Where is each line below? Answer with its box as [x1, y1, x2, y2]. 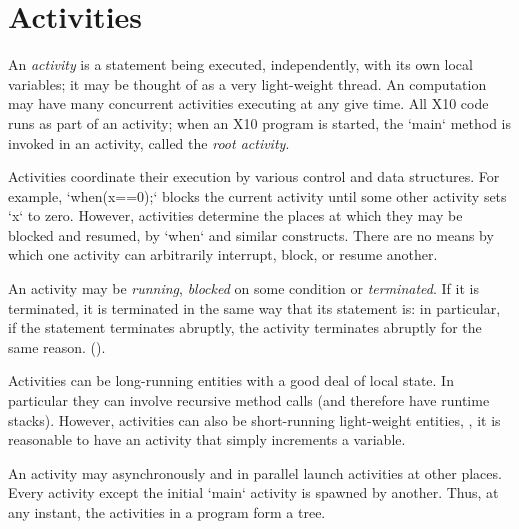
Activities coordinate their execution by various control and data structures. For [8, 166, 500, 187]
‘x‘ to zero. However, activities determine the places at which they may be [8, 205, 463, 226]
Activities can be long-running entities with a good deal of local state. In [8, 370, 454, 391]
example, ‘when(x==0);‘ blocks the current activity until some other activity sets [8, 185, 507, 206]
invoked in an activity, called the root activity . [8, 132, 290, 153]
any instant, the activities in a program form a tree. [8, 502, 326, 522]
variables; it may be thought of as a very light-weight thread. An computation [8, 73, 487, 94]
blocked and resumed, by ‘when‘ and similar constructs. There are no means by [8, 224, 494, 245]
